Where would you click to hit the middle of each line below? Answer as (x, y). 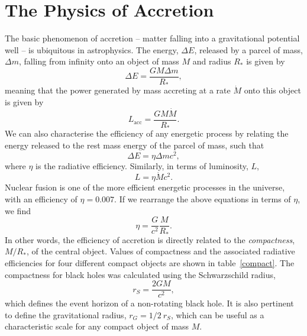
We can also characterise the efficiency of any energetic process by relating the (147, 133)
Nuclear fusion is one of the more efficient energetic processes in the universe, (145, 187)
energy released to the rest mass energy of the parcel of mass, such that (135, 145)
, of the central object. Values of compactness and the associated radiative (161, 251)
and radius (212, 61)
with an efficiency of (41, 199)
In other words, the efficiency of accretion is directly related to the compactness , (150, 239)
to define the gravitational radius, (66, 314)
